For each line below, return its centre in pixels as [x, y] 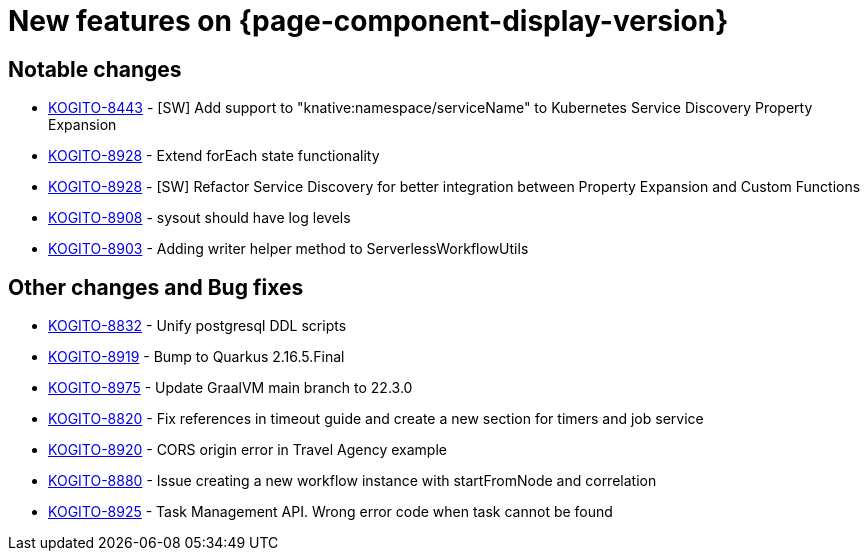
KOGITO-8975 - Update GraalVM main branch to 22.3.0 [230, 388]
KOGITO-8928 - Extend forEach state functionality [214, 156]
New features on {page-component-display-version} [368, 21]
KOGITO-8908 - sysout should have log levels [199, 218]
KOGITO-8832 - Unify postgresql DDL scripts [197, 326]
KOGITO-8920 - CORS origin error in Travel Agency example [247, 450]
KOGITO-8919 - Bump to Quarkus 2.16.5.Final [196, 357]
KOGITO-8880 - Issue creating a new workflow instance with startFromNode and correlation [352, 481]
